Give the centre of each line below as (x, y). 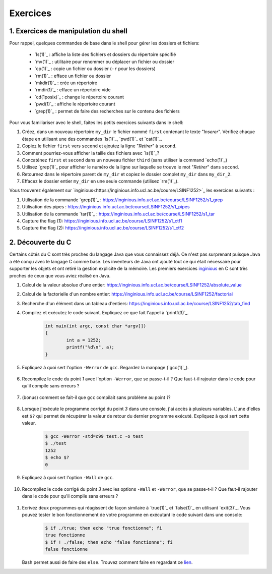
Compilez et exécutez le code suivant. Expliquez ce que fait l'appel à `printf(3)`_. (105, 313)
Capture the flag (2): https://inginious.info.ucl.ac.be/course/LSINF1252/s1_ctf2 (103, 228)
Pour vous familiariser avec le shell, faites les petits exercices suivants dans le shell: (96, 122)
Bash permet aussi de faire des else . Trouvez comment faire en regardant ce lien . (107, 562)
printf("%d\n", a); (90, 347)
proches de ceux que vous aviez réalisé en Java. (60, 275)
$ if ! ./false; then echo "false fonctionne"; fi (109, 542)
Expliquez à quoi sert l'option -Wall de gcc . (68, 478)
